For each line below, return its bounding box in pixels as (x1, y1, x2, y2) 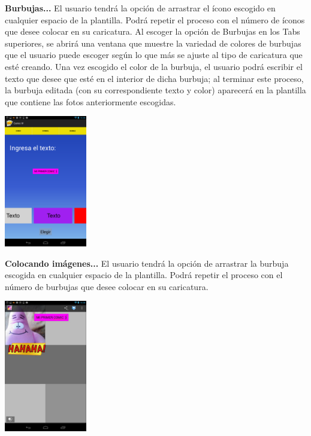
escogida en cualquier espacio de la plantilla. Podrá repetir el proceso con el (5, 269, 283, 281)
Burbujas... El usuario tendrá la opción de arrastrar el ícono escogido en (5, 2, 276, 14)
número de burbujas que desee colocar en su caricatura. (5, 280, 209, 292)
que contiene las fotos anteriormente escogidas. (5, 95, 176, 108)
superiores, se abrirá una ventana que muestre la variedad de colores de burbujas (5, 36, 301, 49)
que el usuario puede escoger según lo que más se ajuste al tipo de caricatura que (5, 48, 303, 61)
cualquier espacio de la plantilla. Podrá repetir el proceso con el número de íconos (5, 13, 305, 26)
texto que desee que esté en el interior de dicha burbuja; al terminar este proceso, (5, 72, 304, 84)
